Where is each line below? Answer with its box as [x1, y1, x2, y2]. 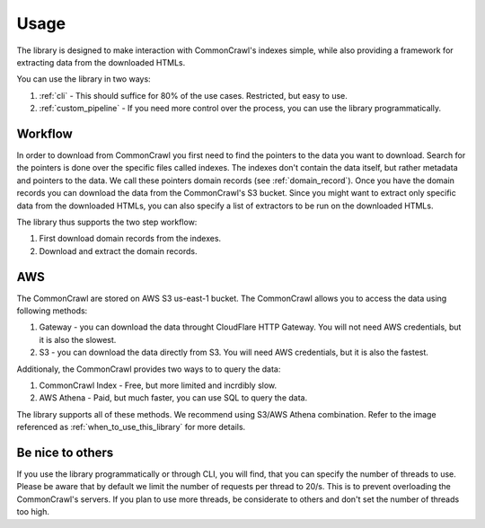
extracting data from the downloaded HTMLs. [16, 57, 186, 67]
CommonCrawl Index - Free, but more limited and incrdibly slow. [39, 380, 278, 391]
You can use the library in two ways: [16, 74, 152, 84]
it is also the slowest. [39, 334, 117, 345]
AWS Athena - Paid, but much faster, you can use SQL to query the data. [39, 392, 308, 403]
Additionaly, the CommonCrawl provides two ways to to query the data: [16, 364, 281, 374]
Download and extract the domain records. [39, 245, 198, 256]
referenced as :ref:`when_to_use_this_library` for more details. [16, 422, 246, 433]
